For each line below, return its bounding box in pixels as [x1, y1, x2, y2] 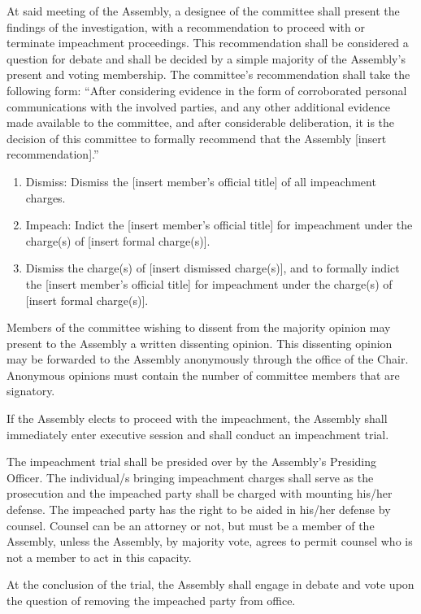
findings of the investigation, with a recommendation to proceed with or [7, 18, 365, 35]
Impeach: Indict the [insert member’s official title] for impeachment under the [25, 216, 413, 233]
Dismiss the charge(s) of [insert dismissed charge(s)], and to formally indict [25, 259, 400, 277]
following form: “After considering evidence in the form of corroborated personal [7, 81, 407, 98]
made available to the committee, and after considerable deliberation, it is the [7, 114, 395, 131]
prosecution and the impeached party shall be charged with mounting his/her [7, 485, 393, 502]
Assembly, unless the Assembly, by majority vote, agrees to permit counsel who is [7, 533, 413, 550]
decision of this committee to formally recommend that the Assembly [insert [7, 129, 387, 146]
